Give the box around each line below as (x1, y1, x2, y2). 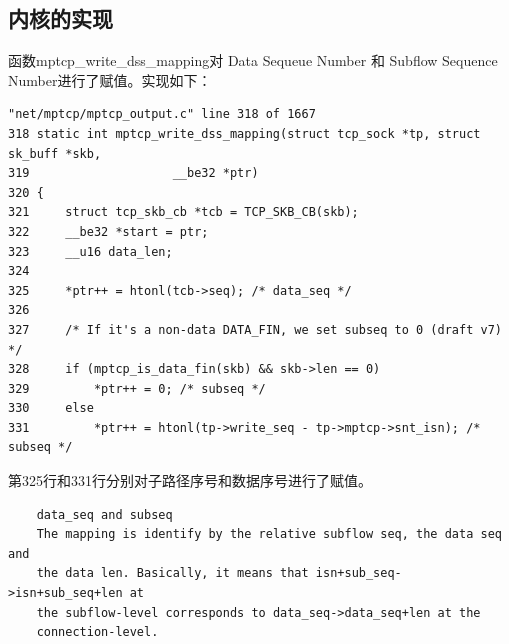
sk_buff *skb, (8, 146, 102, 161)
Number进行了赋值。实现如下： (8, 69, 212, 90)
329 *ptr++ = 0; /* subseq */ (8, 381, 266, 396)
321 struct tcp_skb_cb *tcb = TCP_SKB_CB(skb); (8, 205, 359, 220)
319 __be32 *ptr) (8, 166, 259, 181)
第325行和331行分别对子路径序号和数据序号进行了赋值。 (8, 470, 372, 491)
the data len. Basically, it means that (36, 566, 309, 581)
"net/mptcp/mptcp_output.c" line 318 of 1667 (8, 107, 316, 122)
